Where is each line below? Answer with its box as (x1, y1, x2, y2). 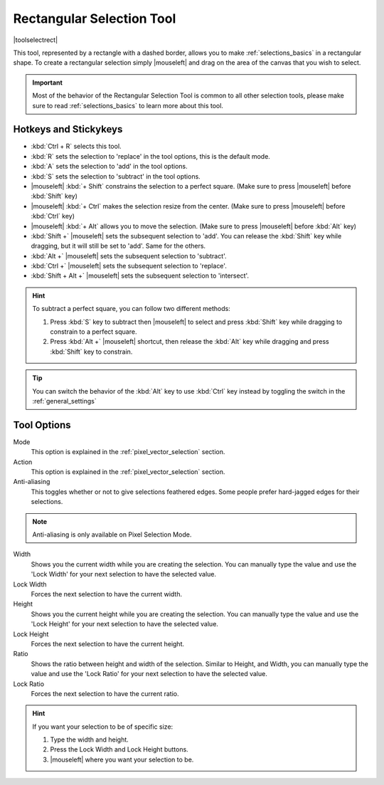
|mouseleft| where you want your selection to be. (50, 755, 194, 764)
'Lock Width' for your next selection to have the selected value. (31, 570, 217, 579)
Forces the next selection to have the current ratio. (31, 689, 179, 697)
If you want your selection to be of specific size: (32, 722, 174, 731)
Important (32, 78, 63, 87)
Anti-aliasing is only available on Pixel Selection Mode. (32, 530, 192, 539)
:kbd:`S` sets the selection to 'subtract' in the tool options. (31, 172, 201, 181)
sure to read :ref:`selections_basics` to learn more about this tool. (32, 101, 224, 110)
